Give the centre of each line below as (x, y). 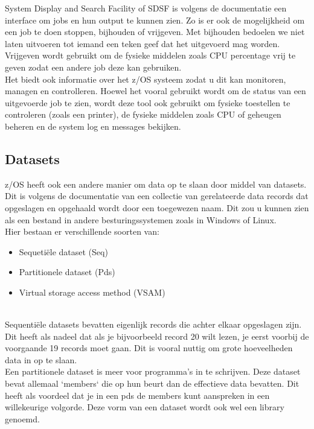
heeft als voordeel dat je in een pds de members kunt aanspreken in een (137, 395)
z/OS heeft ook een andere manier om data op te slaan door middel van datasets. (156, 184)
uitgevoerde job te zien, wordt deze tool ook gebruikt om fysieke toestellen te (148, 102)
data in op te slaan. (41, 359)
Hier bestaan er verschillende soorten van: (82, 231)
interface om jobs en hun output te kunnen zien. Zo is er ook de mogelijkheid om (155, 20)
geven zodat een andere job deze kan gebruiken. (93, 67)
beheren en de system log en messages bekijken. (93, 126)
